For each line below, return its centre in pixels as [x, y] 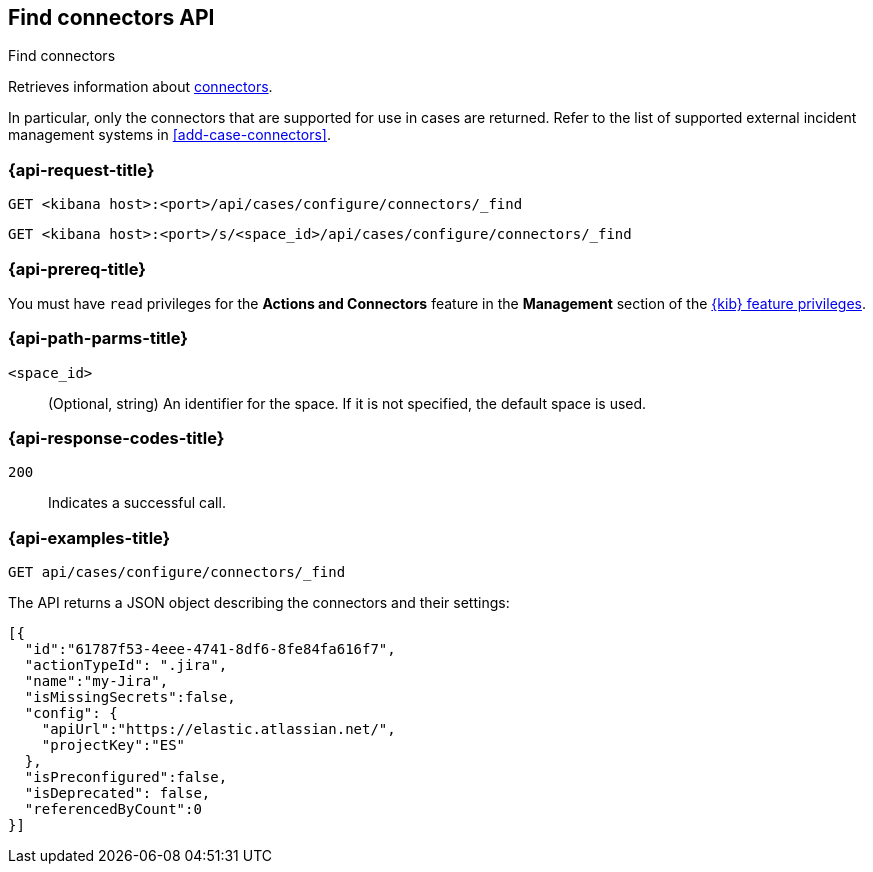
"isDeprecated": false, [117, 793]
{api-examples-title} [89, 537]
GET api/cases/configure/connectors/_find [177, 572]
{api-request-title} [81, 169]
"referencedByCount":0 [113, 809]
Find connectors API [111, 17]
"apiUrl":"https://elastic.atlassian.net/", [218, 729]
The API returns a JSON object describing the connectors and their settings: [259, 603]
